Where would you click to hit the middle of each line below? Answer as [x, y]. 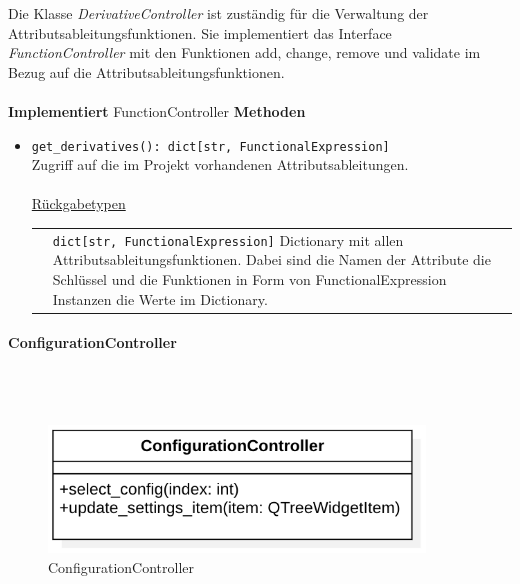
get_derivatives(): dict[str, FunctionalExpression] [210, 146]
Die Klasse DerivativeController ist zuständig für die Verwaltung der [218, 13]
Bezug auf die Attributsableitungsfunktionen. [146, 71]
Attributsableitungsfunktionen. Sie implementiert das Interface [200, 32]
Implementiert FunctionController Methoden [157, 110]
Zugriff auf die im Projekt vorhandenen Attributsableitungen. [220, 164]
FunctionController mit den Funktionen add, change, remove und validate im [244, 52]
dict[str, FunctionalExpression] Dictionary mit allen [228, 239]
